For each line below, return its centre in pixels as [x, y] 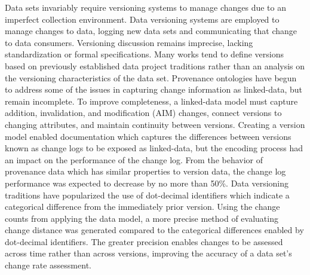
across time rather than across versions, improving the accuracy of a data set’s [148, 253]
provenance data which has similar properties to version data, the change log [145, 171]
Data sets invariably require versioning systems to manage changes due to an [146, 7]
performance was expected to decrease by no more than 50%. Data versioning [147, 183]
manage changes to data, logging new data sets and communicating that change [151, 31]
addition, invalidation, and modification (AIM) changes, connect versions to [143, 113]
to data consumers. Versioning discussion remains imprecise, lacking [129, 42]
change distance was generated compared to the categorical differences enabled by [154, 230]
